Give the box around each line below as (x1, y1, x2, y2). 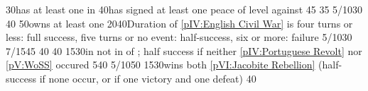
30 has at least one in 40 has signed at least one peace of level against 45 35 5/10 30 (6, 2, 363, 16)
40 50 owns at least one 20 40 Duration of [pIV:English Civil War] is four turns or (6, 16, 353, 30)
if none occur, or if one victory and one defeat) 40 (39, 71, 256, 85)
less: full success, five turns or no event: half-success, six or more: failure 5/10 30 (6, 30, 352, 44)
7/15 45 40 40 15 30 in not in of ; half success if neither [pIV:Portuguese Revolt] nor (6, 43, 362, 58)
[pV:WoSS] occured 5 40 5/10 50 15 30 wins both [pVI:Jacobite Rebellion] (6, 57, 315, 72)
